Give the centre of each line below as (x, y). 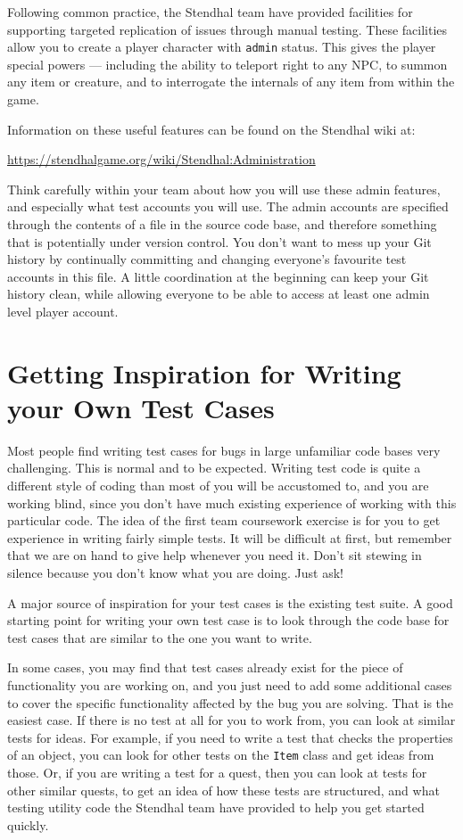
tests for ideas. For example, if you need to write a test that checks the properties (230, 737)
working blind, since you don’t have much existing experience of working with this (232, 502)
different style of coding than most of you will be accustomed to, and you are (218, 486)
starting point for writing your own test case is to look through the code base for (228, 620)
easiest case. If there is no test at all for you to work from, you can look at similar (231, 720)
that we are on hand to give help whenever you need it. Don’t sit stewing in (215, 555)
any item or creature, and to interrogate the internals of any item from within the (231, 82)
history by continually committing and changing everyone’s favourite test (207, 259)
